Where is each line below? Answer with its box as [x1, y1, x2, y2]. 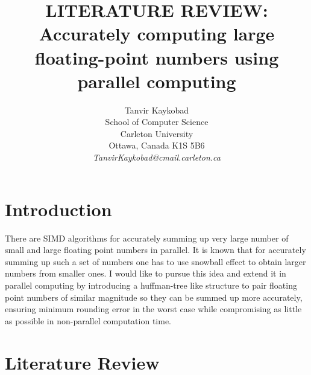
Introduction [5, 196, 112, 221]
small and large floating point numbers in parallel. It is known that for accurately [5, 243, 306, 256]
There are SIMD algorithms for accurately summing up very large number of [5, 231, 289, 244]
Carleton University [120, 127, 193, 139]
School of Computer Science [105, 115, 209, 128]
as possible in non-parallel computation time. [5, 314, 172, 327]
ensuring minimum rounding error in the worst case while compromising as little [5, 303, 302, 315]
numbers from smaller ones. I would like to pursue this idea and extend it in [5, 267, 286, 280]
